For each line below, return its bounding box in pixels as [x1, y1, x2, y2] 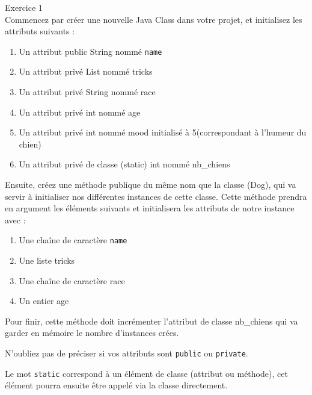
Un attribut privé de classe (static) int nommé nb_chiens [19, 158, 230, 170]
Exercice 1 [5, 1, 43, 13]
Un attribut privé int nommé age [19, 105, 141, 118]
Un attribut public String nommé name [19, 45, 162, 57]
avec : [5, 213, 26, 226]
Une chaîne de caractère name [19, 234, 127, 246]
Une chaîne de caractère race [19, 274, 125, 287]
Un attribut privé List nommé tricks [19, 65, 153, 78]
